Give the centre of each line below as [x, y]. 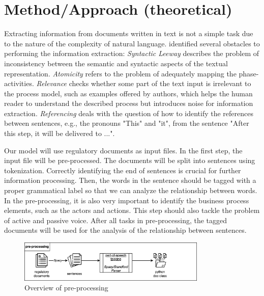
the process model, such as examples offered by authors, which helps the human [128, 93]
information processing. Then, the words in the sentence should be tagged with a [130, 180]
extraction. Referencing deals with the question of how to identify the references [129, 113]
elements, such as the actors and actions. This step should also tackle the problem [132, 210]
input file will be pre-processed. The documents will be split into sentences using [130, 160]
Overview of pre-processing [66, 288]
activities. [19, 83]
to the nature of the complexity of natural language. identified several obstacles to [132, 43]
